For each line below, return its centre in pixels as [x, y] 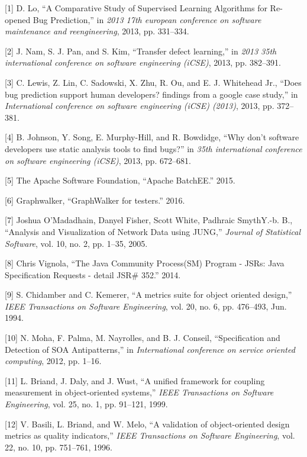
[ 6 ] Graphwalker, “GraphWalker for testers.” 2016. [95, 200]
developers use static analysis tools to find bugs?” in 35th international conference [153, 148]
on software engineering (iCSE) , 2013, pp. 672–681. [98, 160]
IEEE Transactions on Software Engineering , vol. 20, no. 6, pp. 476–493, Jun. [146, 306]
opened [18, 19]
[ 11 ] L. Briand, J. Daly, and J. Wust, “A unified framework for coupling [135, 380]
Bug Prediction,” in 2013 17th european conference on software [147, 19]
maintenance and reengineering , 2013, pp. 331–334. [97, 31]
